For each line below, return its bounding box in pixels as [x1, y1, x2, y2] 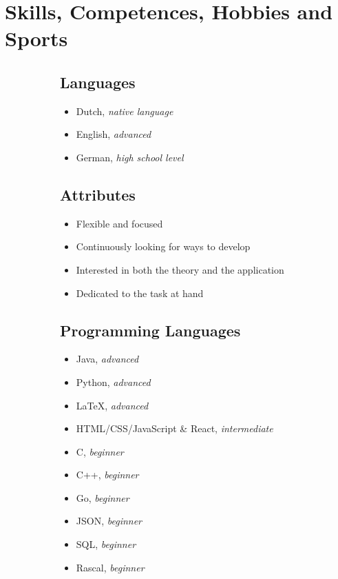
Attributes [60, 183, 136, 205]
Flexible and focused [76, 216, 163, 230]
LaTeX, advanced [76, 398, 149, 412]
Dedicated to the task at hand [76, 285, 204, 300]
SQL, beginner [76, 537, 136, 551]
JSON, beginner [76, 514, 142, 528]
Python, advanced [76, 374, 151, 389]
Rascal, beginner [76, 560, 145, 574]
